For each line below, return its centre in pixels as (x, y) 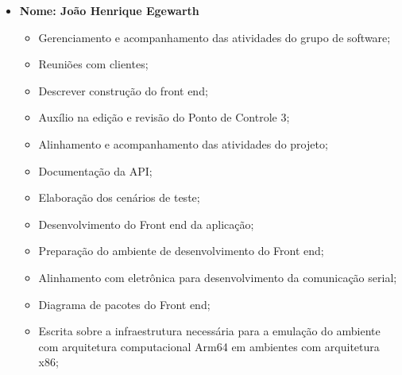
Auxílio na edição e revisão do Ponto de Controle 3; (164, 117)
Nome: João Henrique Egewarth (109, 10)
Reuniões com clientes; (93, 64)
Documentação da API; (95, 170)
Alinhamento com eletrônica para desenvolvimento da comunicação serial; (218, 277)
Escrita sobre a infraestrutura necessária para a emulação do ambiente (209, 331)
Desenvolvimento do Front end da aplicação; (146, 224)
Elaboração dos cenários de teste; (119, 197)
